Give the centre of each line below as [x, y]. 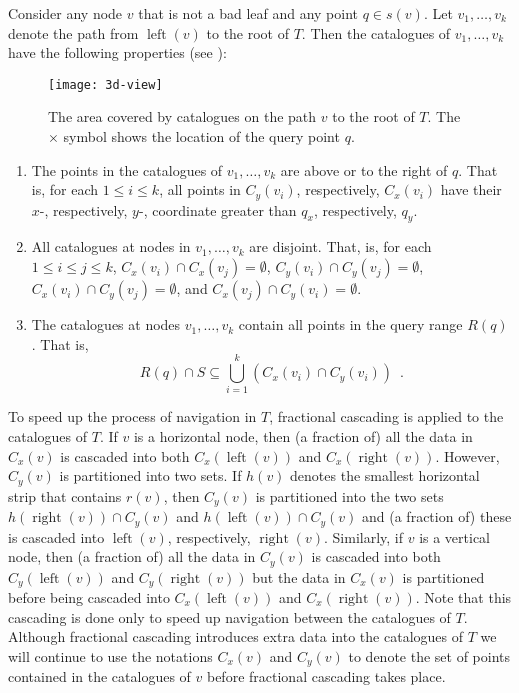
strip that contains [65, 495]
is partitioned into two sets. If [150, 475]
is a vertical [455, 536]
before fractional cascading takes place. [326, 676]
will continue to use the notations [110, 655]
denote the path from [73, 32]
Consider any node [65, 13]
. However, [467, 455]
